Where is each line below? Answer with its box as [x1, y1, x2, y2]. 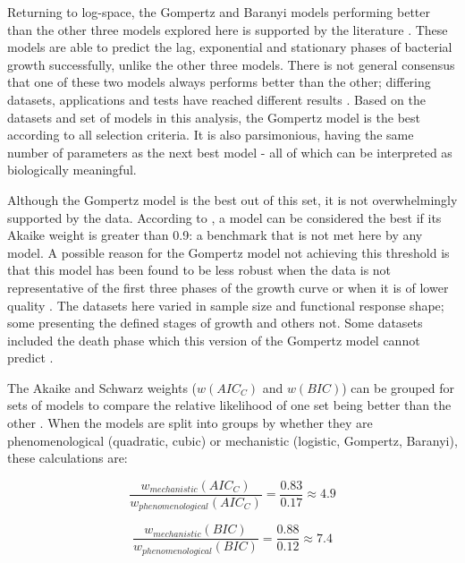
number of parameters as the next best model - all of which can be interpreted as [7, 142, 452, 161]
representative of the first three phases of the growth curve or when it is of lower [7, 277, 449, 296]
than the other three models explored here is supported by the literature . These [7, 20, 448, 38]
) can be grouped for [342, 378, 454, 397]
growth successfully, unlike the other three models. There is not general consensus [7, 55, 455, 73]
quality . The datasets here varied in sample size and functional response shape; [7, 295, 444, 314]
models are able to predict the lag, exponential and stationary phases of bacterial [7, 38, 452, 56]
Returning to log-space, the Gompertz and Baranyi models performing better [7, 3, 431, 21]
